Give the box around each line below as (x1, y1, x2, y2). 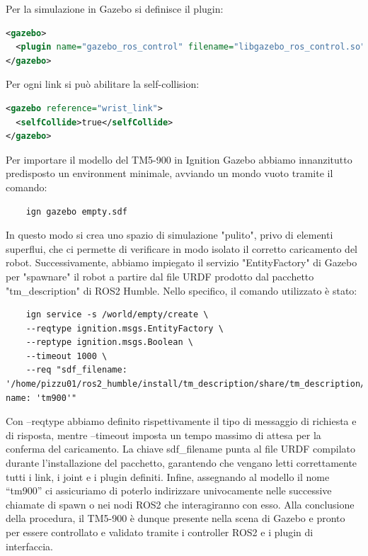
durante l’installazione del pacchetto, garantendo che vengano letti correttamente (6, 455, 357, 470)
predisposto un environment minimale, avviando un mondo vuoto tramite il (6, 166, 333, 181)
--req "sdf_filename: (25, 365, 127, 375)
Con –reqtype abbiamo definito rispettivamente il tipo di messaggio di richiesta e (6, 414, 357, 429)
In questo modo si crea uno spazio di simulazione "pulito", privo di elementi (6, 227, 333, 242)
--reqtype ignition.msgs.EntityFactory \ (25, 323, 224, 334)
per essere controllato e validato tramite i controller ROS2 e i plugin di (6, 525, 314, 539)
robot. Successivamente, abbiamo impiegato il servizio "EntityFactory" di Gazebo (6, 255, 357, 270)
